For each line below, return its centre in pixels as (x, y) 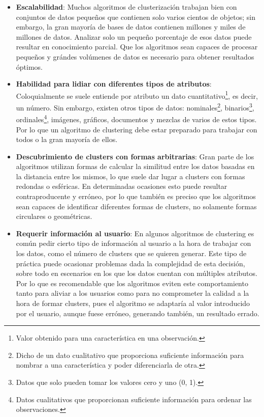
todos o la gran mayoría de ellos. (67, 139)
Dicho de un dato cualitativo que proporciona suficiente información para (130, 355)
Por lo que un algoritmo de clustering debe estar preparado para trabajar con (137, 129)
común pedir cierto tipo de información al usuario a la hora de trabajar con (134, 243)
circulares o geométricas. (54, 216)
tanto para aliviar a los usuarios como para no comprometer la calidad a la (133, 293)
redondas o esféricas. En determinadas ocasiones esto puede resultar (122, 186)
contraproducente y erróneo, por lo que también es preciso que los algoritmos (136, 196)
